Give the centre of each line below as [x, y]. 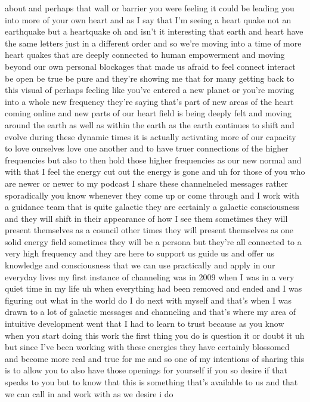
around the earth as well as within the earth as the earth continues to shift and [150, 124]
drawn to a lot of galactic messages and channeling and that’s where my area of [151, 312]
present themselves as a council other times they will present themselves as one [149, 230]
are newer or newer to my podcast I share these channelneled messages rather [147, 183]
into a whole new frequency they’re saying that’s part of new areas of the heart [149, 101]
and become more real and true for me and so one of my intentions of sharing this [155, 358]
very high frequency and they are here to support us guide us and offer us [140, 253]
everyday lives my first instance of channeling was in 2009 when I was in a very [150, 276]
